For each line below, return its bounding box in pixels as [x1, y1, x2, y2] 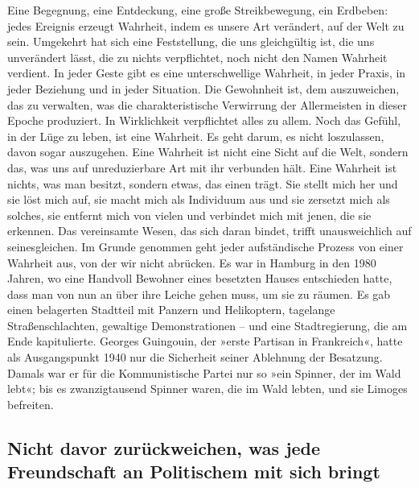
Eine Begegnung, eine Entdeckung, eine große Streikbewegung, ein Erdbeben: [7, 2, 388, 18]
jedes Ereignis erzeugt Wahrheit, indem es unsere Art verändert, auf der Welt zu [7, 17, 405, 34]
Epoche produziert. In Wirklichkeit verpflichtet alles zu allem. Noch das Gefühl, [7, 112, 401, 129]
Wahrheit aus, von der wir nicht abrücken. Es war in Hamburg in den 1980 [7, 254, 376, 271]
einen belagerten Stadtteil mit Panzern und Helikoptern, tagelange [7, 301, 335, 318]
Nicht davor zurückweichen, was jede [7, 435, 321, 460]
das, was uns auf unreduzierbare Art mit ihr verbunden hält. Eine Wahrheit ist [7, 159, 397, 176]
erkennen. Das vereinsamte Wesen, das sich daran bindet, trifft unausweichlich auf [7, 222, 412, 239]
